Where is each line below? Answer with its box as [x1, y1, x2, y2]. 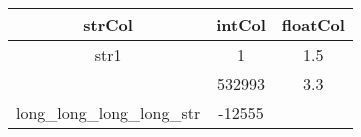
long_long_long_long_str [16, 101, 201, 124]
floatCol [281, 13, 345, 36]
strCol [83, 13, 133, 36]
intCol [216, 13, 266, 36]
